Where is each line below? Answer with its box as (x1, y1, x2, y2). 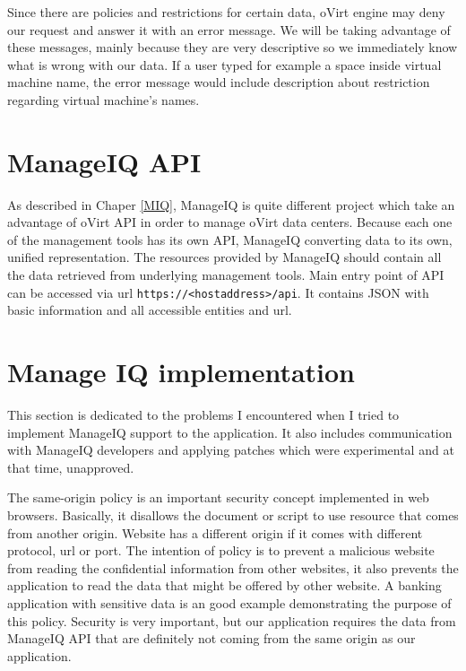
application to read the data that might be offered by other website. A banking (7, 576, 442, 595)
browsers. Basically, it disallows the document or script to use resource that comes (7, 506, 459, 524)
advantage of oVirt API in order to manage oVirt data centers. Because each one (7, 213, 453, 231)
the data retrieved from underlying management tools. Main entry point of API (7, 266, 444, 284)
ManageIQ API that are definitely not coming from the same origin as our (7, 629, 416, 648)
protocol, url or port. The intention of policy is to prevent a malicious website (7, 541, 435, 560)
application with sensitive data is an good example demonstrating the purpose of (7, 593, 452, 612)
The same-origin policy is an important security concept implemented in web (7, 488, 429, 507)
